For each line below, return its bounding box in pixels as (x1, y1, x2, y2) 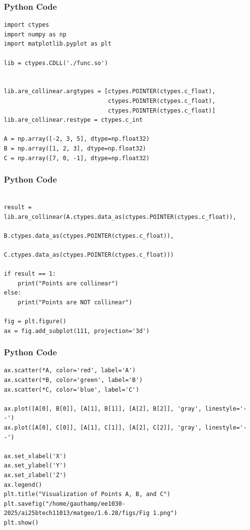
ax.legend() (4, 481, 42, 488)
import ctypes (4, 21, 49, 29)
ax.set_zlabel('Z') (4, 472, 66, 479)
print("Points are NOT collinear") (17, 298, 132, 306)
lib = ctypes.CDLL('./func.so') (4, 59, 108, 66)
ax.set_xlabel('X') (4, 452, 66, 460)
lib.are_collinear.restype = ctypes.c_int (4, 116, 143, 124)
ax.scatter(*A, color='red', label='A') (4, 367, 136, 374)
